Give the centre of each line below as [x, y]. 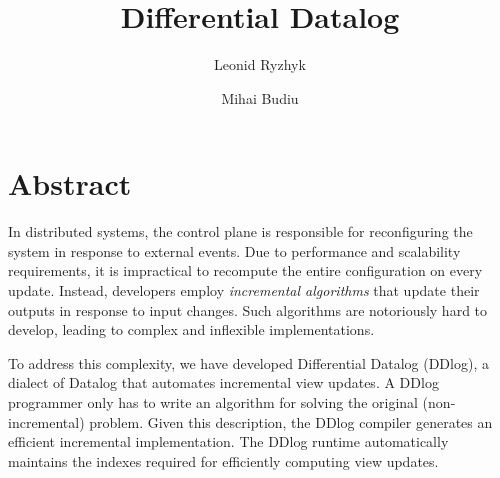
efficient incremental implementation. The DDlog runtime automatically [228, 441]
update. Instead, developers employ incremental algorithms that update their [244, 290]
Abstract [70, 183]
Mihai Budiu [260, 97]
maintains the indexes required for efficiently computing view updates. [223, 460]
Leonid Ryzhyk [260, 64]
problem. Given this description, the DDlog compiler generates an [291, 421]
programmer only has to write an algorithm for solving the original [213, 402]
